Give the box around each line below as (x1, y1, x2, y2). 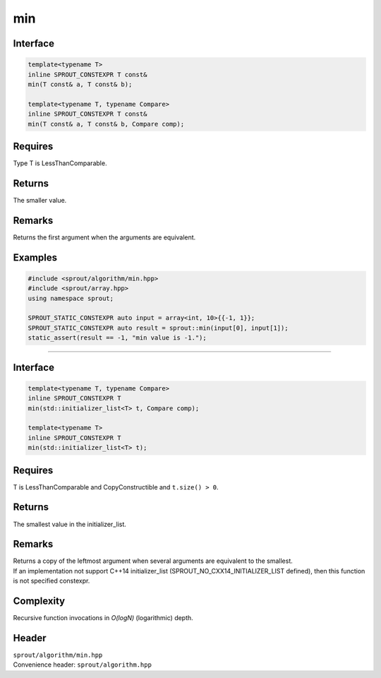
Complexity (13, 595, 66, 607)
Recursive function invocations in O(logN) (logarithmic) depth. (13, 614, 193, 622)
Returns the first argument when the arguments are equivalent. (13, 233, 196, 242)
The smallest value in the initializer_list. (13, 520, 127, 528)
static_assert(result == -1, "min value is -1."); (28, 334, 207, 342)
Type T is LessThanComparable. (13, 159, 107, 167)
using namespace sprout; (28, 294, 114, 302)
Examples (13, 251, 58, 263)
